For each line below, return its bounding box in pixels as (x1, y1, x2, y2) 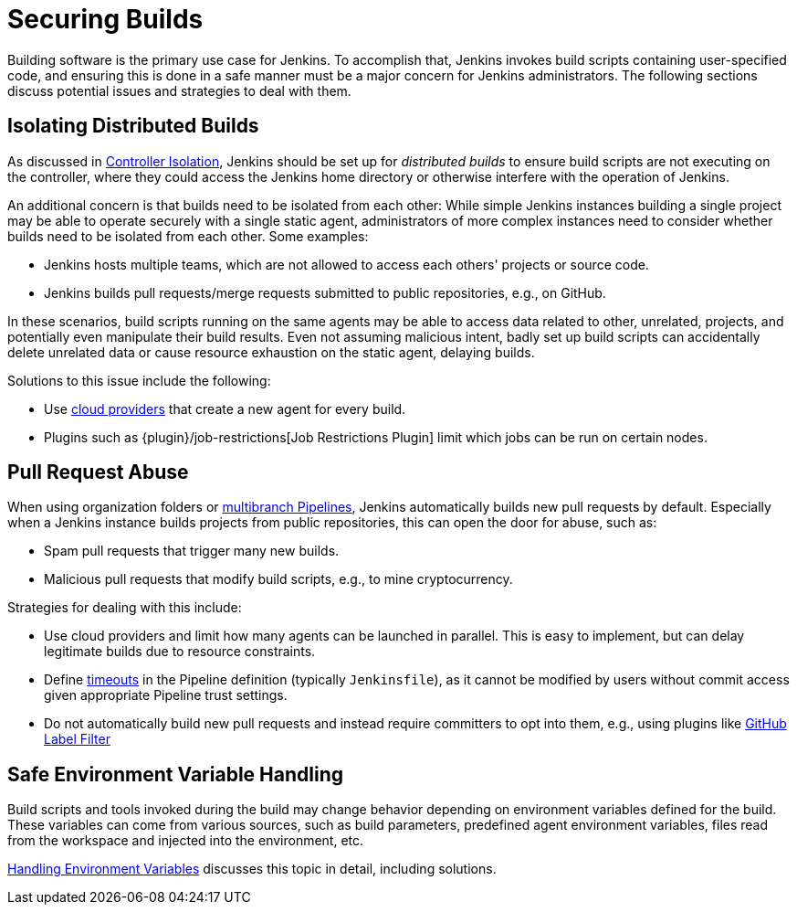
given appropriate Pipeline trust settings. (44, 687, 288, 704)
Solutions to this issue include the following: (7, 372, 271, 388)
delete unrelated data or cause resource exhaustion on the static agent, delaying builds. (7, 344, 535, 360)
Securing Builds (7, 4, 204, 35)
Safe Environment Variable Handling (7, 762, 343, 786)
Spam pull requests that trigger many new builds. (44, 543, 340, 559)
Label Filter (44, 731, 110, 748)
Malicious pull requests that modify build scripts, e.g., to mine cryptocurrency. (44, 571, 513, 588)
